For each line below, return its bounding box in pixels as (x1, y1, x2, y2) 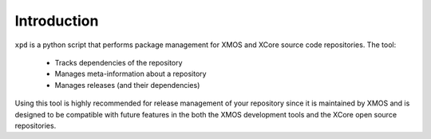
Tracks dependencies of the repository (54, 58, 183, 67)
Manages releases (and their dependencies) (54, 80, 200, 89)
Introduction (14, 12, 99, 30)
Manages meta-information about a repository (54, 69, 207, 79)
